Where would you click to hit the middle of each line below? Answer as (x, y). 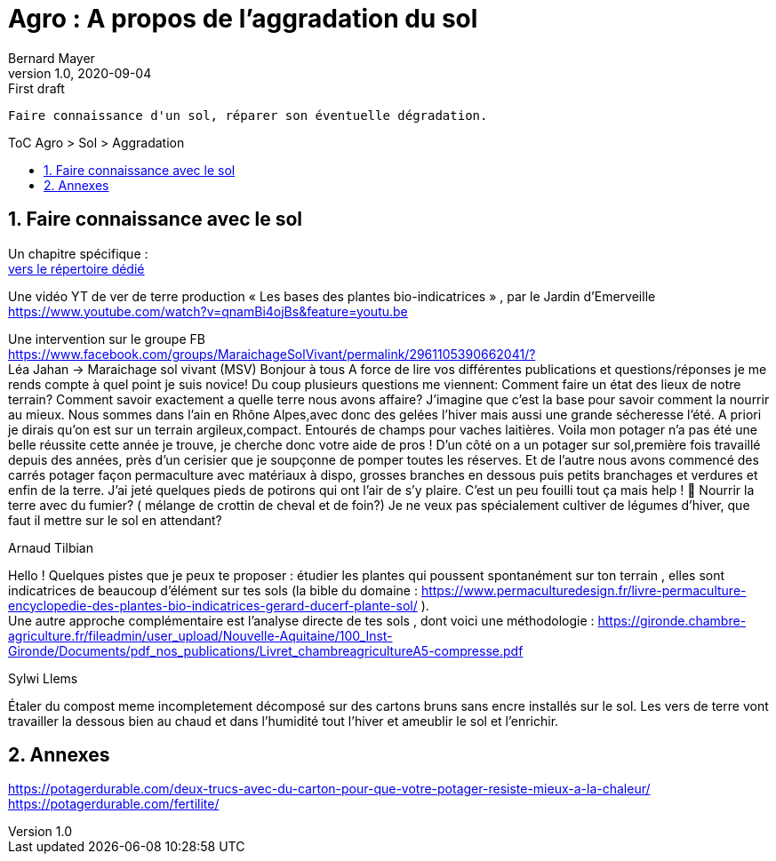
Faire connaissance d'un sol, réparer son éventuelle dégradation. (248, 115)
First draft (36, 88)
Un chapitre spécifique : (78, 253)
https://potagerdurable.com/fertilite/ (114, 804)
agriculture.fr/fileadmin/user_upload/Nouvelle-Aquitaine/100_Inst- (200, 635)
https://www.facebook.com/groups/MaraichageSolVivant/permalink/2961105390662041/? (272, 354)
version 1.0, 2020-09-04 (80, 73)
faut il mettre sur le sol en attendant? (115, 520)
